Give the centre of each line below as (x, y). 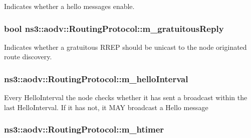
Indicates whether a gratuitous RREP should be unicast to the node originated (125, 47)
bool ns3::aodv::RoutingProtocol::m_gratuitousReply (114, 28)
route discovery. (28, 57)
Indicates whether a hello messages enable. (69, 6)
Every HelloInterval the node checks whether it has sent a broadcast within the (126, 97)
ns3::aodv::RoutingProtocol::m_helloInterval (96, 78)
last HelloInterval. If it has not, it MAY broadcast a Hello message (106, 107)
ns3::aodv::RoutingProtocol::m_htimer (84, 129)
